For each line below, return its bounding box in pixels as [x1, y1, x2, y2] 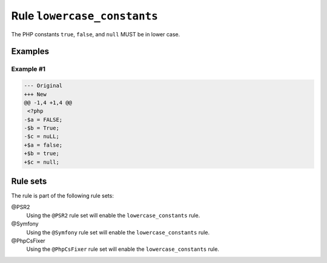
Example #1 [11, 65, 45, 73]
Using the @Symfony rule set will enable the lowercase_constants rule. [26, 228, 210, 236]
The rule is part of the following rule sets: [11, 192, 114, 199]
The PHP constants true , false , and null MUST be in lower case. [11, 30, 180, 38]
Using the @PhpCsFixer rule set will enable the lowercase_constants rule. [26, 245, 219, 253]
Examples [11, 46, 50, 57]
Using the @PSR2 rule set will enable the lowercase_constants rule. [26, 211, 200, 219]
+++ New [24, 91, 47, 98]
